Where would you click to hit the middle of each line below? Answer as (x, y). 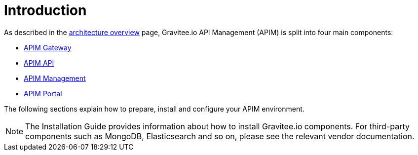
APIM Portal (43, 93)
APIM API (39, 63)
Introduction (45, 10)
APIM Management (55, 78)
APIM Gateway (48, 47)
